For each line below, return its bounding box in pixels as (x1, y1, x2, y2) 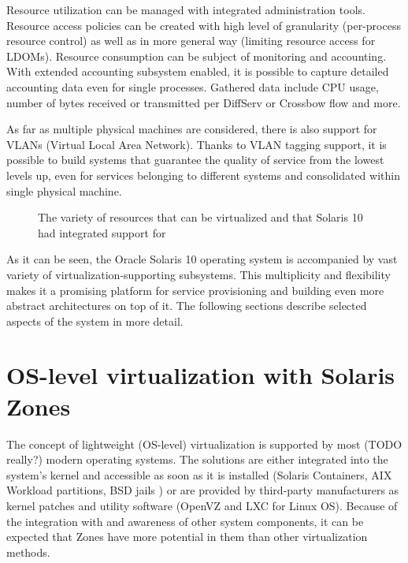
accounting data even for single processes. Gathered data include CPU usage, (6, 78, 379, 95)
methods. (6, 543, 50, 560)
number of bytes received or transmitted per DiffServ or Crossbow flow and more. (6, 94, 401, 110)
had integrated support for (38, 224, 166, 240)
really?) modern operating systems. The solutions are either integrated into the (6, 451, 388, 468)
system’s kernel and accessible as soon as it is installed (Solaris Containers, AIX (6, 466, 392, 483)
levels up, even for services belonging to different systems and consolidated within (6, 166, 400, 183)
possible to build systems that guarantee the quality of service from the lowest (6, 151, 384, 168)
